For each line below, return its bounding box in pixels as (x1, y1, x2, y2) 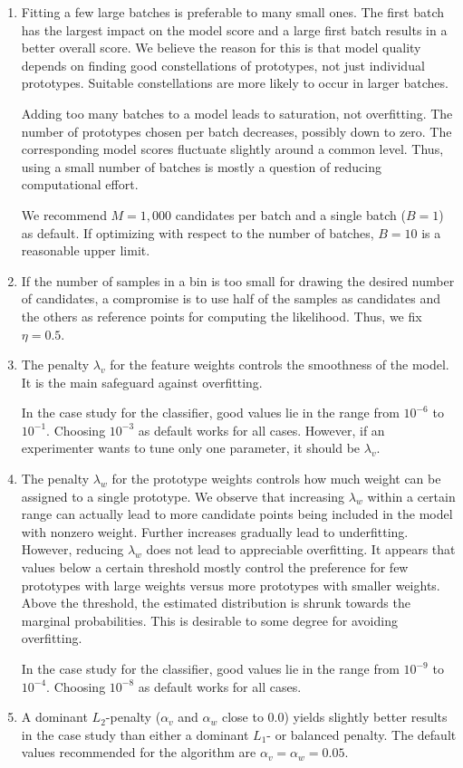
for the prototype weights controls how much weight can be (111, 469, 441, 488)
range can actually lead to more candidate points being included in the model (21, 504, 453, 523)
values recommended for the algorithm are (21, 743, 256, 762)
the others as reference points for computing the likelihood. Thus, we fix (21, 306, 422, 325)
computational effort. (21, 175, 139, 194)
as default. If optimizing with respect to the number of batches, (21, 223, 374, 242)
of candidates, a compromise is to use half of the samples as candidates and (21, 289, 441, 308)
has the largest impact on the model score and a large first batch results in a (21, 20, 448, 39)
